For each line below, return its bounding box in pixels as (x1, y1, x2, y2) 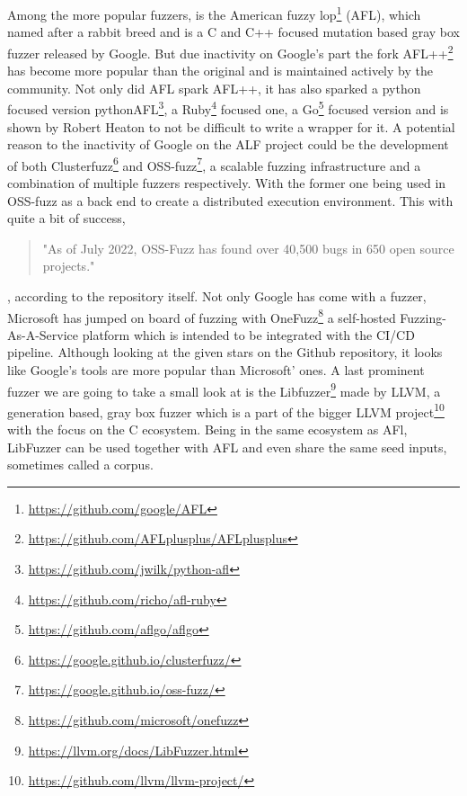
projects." (42, 256, 95, 275)
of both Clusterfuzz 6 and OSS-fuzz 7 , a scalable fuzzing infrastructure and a (7, 153, 421, 174)
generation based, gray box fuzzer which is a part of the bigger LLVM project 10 (7, 399, 445, 421)
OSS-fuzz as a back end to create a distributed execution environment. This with (7, 191, 454, 210)
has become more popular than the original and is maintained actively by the (7, 61, 433, 80)
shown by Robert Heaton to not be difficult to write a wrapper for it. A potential (7, 117, 455, 136)
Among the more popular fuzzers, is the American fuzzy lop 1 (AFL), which (7, 3, 421, 23)
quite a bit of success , (7, 209, 126, 228)
